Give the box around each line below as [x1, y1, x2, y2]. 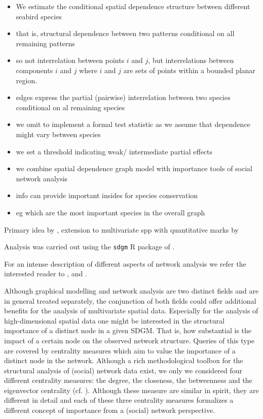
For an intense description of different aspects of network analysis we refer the [4, 258, 246, 269]
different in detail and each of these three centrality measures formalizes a [4, 395, 234, 405]
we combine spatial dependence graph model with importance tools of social [16, 163, 252, 174]
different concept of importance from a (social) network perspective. [4, 405, 215, 415]
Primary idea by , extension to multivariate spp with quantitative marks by [4, 224, 239, 235]
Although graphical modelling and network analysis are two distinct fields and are [4, 285, 259, 296]
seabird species [16, 11, 62, 21]
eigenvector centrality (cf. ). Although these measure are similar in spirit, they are [4, 384, 259, 395]
